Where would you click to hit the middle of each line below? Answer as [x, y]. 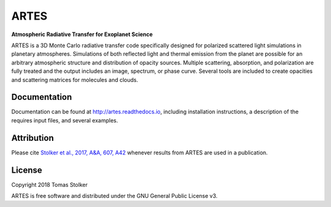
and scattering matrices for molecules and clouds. [75, 80]
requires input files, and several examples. [65, 120]
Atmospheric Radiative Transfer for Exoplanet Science [82, 34]
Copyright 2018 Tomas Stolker [50, 184]
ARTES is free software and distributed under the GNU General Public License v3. [114, 196]
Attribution [33, 138]
